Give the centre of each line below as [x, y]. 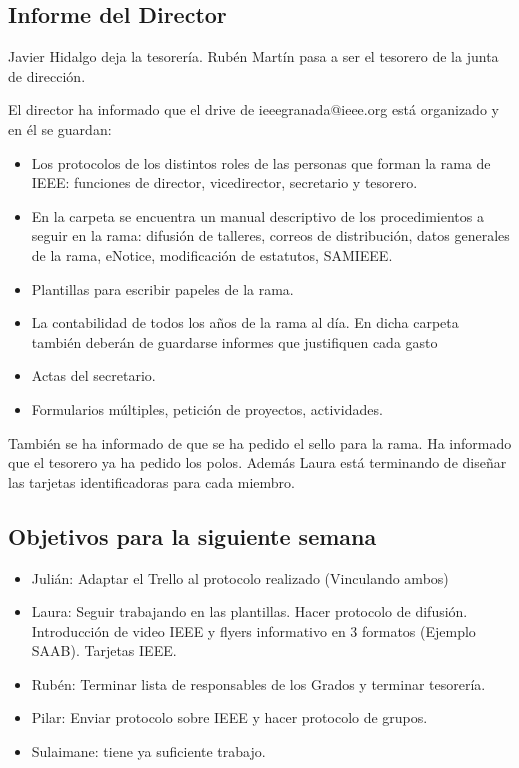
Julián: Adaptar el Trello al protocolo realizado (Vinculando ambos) [240, 577]
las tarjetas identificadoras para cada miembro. [151, 481]
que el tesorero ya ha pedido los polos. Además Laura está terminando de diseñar [257, 462]
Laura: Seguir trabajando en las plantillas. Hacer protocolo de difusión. [249, 611]
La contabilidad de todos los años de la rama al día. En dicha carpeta [245, 322]
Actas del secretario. [93, 375]
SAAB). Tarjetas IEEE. [104, 650]
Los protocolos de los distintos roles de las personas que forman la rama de [261, 162]
